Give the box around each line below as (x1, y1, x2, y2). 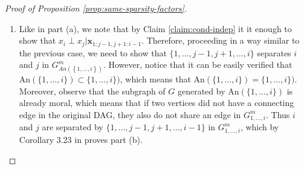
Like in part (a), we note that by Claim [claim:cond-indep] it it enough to (19, 22, 292, 35)
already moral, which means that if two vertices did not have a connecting (19, 96, 294, 109)
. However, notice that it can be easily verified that (103, 58, 293, 71)
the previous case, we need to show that (19, 46, 167, 59)
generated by (177, 84, 225, 97)
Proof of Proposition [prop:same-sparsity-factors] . (5, 2, 187, 14)
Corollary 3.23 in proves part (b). (19, 133, 143, 146)
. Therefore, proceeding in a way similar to (141, 34, 300, 47)
